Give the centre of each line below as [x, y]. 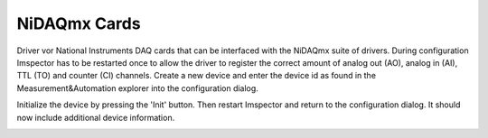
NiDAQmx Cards [79, 23]
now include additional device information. [96, 117]
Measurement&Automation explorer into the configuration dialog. [138, 88]
